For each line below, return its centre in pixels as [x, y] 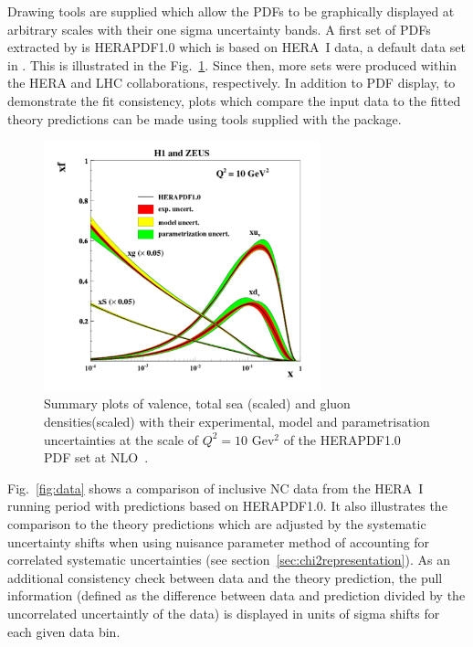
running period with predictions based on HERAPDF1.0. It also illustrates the [227, 506]
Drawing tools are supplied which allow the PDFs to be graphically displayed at [231, 11]
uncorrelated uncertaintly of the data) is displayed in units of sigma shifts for [224, 613]
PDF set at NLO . [96, 457]
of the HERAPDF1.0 [342, 439]
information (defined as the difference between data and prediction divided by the [236, 595]
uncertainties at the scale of [121, 439]
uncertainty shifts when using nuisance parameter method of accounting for [219, 541]
